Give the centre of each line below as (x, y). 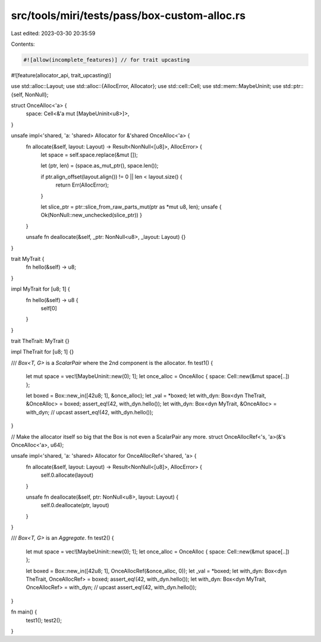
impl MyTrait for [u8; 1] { (41, 289)
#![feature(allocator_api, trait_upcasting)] (61, 75)
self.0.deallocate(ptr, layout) (75, 505)
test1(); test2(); (44, 620)
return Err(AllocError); (82, 185)
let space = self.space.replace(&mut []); (89, 155)
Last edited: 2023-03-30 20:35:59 (53, 33)
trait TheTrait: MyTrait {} (40, 341)
